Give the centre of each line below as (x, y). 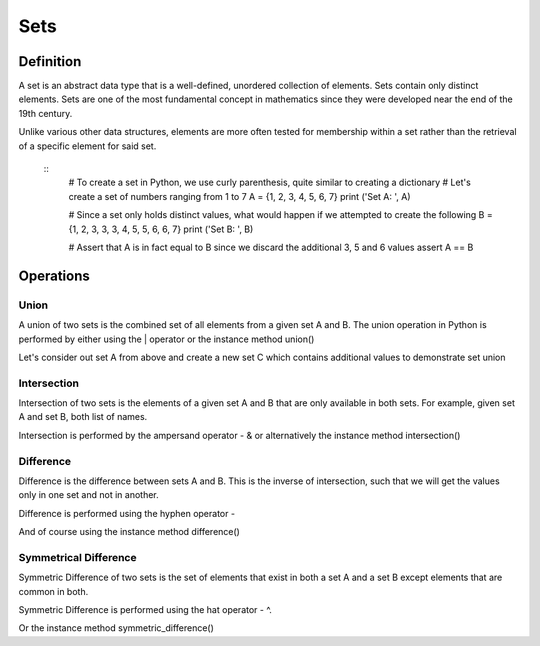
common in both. (53, 591)
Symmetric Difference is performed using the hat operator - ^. (145, 610)
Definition (50, 61)
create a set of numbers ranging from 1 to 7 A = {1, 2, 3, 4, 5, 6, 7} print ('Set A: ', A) (239, 196)
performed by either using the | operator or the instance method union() (166, 339)
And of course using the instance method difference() (129, 532)
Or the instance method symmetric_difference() (116, 628)
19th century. (45, 113)
